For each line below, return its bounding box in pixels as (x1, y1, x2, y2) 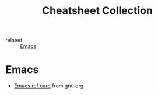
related (5, 36, 23, 44)
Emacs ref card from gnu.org (13, 82, 84, 89)
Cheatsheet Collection (42, 4, 153, 17)
